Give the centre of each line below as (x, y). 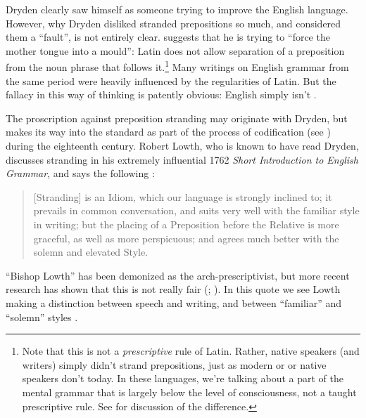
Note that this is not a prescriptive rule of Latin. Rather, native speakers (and (191, 351)
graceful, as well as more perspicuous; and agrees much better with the (186, 238)
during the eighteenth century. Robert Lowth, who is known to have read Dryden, (182, 145)
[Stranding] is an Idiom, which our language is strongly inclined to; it (183, 196)
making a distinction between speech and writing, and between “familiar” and (174, 302)
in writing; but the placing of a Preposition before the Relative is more (186, 224)
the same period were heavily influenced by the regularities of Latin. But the (171, 80)
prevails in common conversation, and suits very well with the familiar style (196, 210)
